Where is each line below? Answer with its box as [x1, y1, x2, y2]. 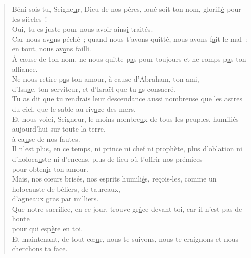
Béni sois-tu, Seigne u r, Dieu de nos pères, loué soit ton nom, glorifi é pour [12, 4, 241, 14]
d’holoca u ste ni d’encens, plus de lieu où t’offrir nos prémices [12, 153, 203, 164]
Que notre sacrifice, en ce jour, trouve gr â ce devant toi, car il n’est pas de [12, 203, 242, 214]
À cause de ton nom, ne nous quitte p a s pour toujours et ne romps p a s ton [12, 53, 246, 64]
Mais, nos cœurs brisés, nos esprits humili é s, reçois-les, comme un [12, 173, 217, 184]
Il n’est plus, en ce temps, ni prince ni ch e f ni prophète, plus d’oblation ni [12, 143, 242, 154]
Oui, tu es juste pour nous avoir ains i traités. [12, 23, 153, 34]
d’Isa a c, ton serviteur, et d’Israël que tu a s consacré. [12, 83, 175, 94]
